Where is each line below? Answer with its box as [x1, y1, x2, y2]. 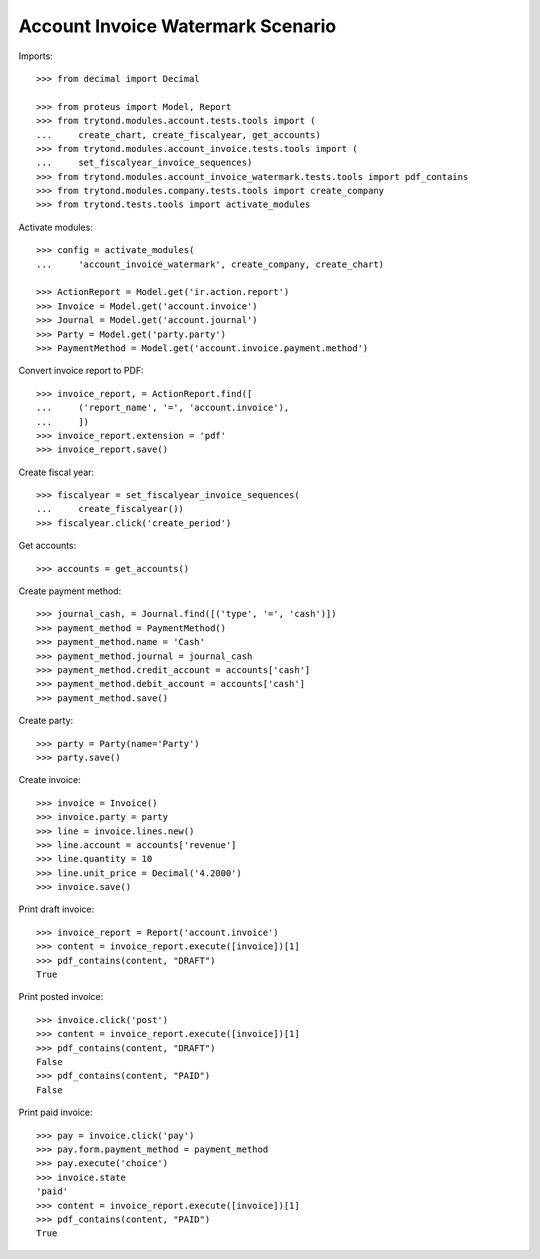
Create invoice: [18, 774, 81, 786]
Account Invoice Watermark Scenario [18, 15, 337, 37]
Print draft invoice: [18, 903, 95, 915]
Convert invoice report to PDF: [18, 365, 144, 377]
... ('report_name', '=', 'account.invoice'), [36, 402, 290, 414]
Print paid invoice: [18, 1106, 94, 1119]
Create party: [18, 715, 74, 727]
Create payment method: [18, 585, 122, 597]
